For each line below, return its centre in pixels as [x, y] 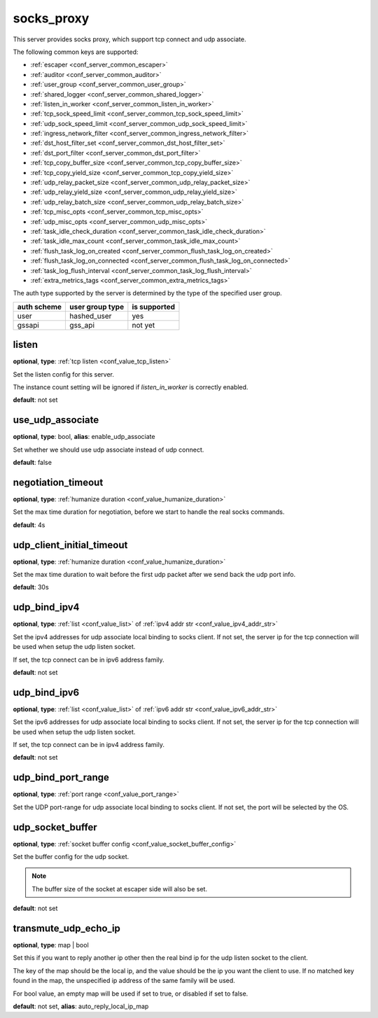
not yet [143, 325]
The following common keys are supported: [76, 52]
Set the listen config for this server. [64, 374]
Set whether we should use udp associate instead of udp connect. [108, 449]
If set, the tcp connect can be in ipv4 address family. [89, 745]
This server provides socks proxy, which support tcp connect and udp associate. [129, 39]
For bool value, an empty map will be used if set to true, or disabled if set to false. [131, 993]
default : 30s [31, 587]
